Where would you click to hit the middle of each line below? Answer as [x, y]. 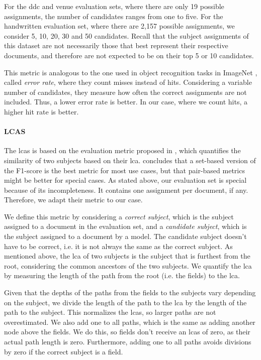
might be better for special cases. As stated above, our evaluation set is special [125, 180]
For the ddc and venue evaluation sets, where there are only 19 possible [114, 6]
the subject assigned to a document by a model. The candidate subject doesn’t [125, 236]
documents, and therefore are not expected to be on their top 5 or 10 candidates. [129, 55]
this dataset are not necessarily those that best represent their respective [116, 45]
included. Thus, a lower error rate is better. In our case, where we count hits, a [126, 102]
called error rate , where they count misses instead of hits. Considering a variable [128, 82]
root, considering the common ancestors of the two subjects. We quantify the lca [128, 265]
